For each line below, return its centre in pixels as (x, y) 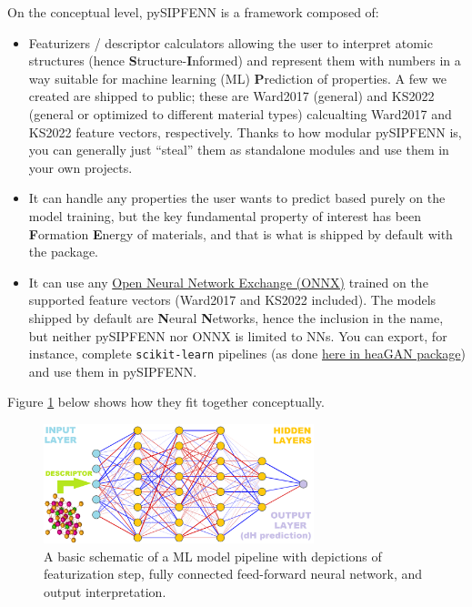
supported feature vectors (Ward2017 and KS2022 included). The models (232, 300)
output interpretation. (105, 591)
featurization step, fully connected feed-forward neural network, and (233, 574)
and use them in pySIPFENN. (113, 371)
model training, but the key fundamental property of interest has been (225, 215)
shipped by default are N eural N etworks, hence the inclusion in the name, (236, 317)
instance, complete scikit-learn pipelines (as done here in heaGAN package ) (247, 354)
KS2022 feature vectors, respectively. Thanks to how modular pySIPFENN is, (245, 132)
